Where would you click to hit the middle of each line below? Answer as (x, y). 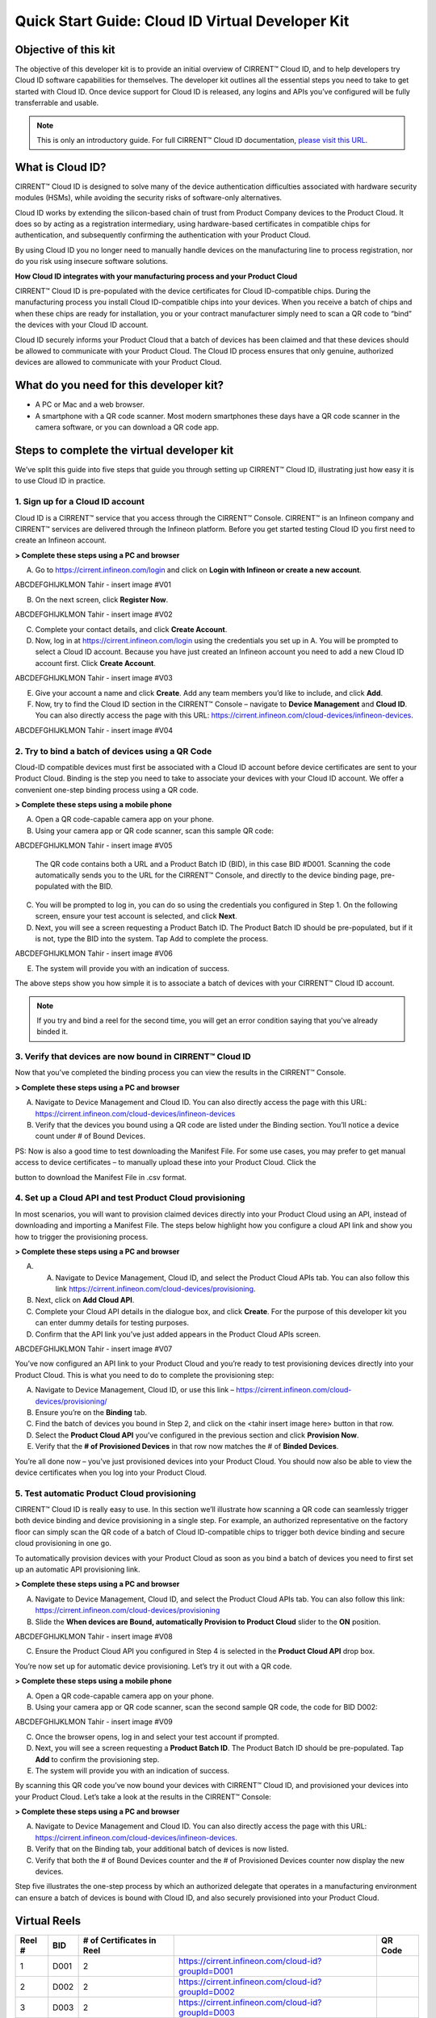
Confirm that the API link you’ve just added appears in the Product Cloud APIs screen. (178, 1334)
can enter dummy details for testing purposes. (112, 1323)
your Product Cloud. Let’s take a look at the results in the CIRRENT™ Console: (143, 1797)
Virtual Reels (48, 1921)
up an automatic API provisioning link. (78, 1569)
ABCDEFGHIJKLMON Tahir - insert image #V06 (94, 953)
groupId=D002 (207, 1991)
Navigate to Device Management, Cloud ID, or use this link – (134, 1390)
